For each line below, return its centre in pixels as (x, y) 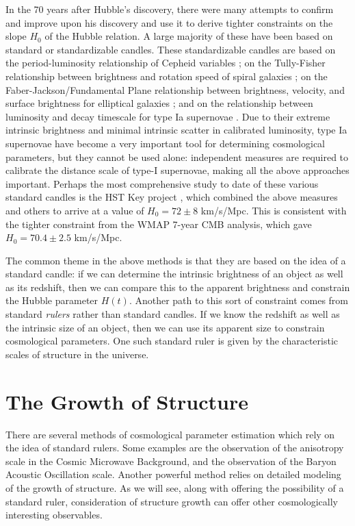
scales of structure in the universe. (77, 354)
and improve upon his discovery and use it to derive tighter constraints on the (169, 22)
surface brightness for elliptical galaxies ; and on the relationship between (159, 103)
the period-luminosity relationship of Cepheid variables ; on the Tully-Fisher (166, 63)
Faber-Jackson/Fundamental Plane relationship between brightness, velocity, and (175, 89)
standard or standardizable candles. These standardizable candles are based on (171, 49)
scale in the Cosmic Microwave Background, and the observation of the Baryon (171, 461)
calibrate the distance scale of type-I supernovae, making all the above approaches (177, 170)
